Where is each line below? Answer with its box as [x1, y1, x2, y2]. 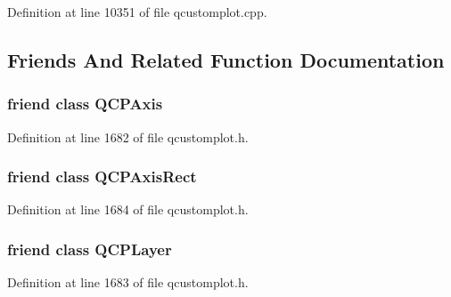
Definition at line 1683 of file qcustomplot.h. [7, 273, 249, 292]
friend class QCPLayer [7, 237, 172, 260]
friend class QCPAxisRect [7, 165, 197, 188]
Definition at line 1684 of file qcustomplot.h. [7, 200, 249, 219]
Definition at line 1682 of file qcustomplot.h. [7, 127, 249, 146]
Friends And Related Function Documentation [7, 45, 445, 73]
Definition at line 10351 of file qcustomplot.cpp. [7, 3, 267, 20]
